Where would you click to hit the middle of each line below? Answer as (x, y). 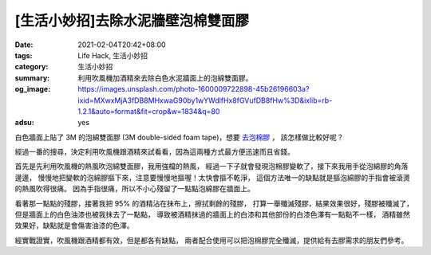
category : (32, 67)
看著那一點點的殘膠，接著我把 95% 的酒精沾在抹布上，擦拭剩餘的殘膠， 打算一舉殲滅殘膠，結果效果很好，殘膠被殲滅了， (214, 203)
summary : (32, 78)
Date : (24, 45)
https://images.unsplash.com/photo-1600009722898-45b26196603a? (194, 89)
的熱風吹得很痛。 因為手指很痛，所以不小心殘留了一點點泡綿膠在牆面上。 (134, 189)
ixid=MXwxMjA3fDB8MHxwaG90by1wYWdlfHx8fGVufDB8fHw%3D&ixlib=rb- (205, 100)
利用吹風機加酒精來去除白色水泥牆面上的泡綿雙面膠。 (165, 78)
